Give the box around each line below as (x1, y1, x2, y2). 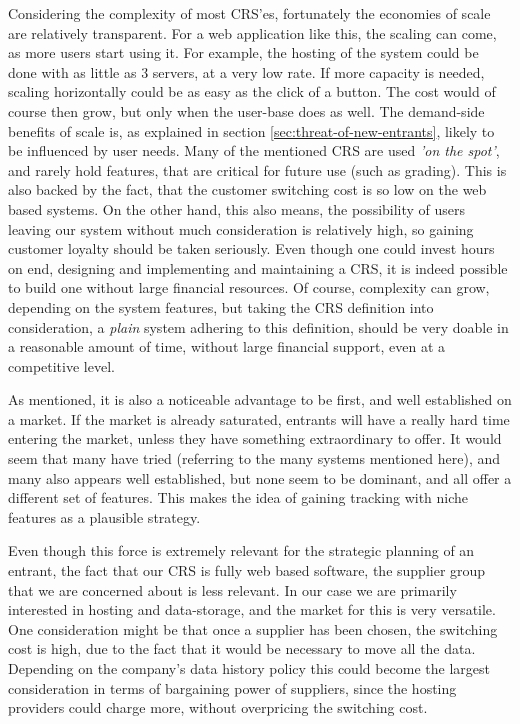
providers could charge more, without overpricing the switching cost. (8, 697, 428, 718)
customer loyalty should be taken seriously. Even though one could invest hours (8, 238, 495, 259)
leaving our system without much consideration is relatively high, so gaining (8, 218, 474, 239)
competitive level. (8, 355, 115, 376)
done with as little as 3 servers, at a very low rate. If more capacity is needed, (8, 61, 485, 82)
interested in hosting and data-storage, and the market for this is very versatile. (8, 599, 496, 620)
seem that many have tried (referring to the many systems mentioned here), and (8, 448, 501, 469)
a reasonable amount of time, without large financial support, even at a (8, 336, 446, 357)
